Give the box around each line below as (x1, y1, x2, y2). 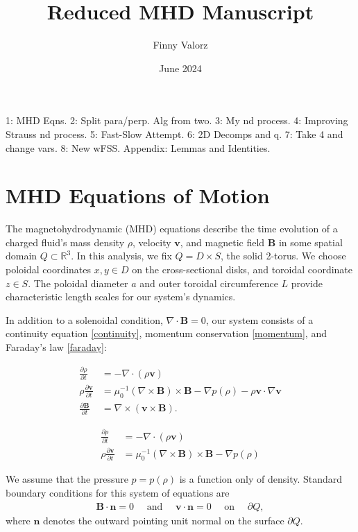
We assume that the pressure (6, 472, 128, 486)
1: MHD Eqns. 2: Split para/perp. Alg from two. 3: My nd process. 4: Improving (6, 113, 348, 128)
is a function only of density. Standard (179, 472, 343, 486)
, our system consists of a (205, 312, 314, 327)
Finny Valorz (153, 37, 208, 52)
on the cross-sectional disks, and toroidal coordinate (132, 262, 353, 276)
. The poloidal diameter (28, 275, 128, 290)
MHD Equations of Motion (6, 181, 270, 209)
